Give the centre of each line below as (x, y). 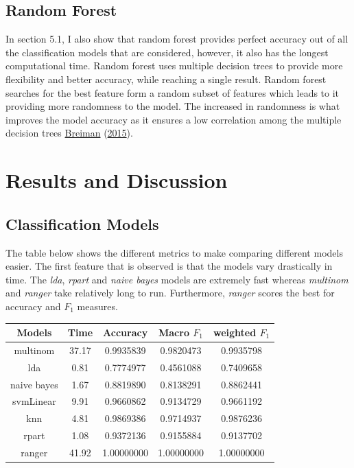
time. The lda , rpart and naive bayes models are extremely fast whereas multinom (177, 279)
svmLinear (34, 401)
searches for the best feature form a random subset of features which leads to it (173, 92)
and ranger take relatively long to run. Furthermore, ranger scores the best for (170, 293)
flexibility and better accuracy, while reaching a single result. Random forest (166, 79)
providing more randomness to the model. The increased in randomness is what (173, 106)
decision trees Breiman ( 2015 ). (69, 133)
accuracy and (33, 306)
